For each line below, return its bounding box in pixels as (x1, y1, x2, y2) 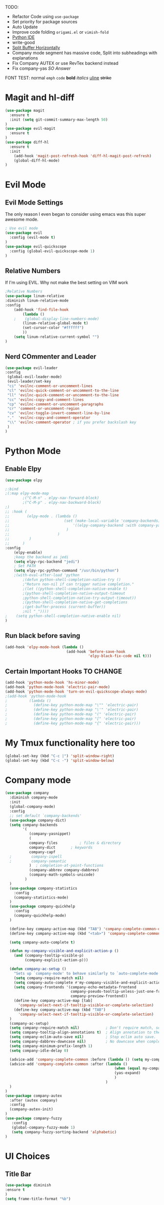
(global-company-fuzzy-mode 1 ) (11, 1125, 76, 1130)
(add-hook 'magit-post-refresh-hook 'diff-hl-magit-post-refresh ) (14, 153, 152, 158)
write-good (12, 40, 35, 45)
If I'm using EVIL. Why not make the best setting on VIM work (5, 280, 128, 286)
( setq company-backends (9, 822, 58, 827)
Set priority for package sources (12, 19, 78, 24)
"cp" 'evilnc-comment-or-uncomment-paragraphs (7, 402, 104, 407)
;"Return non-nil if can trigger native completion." (22, 582, 134, 587)
